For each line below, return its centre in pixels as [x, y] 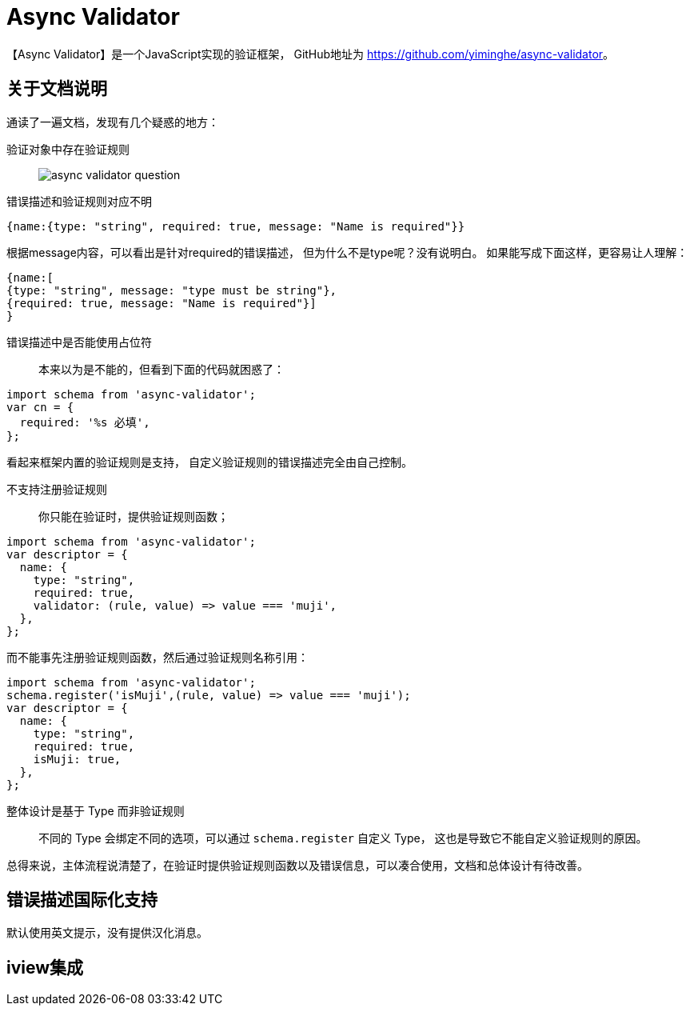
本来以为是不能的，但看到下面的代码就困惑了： [162, 369]
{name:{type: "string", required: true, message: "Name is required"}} [236, 226]
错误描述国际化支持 [82, 900]
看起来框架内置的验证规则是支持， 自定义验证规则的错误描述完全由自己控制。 [209, 462]
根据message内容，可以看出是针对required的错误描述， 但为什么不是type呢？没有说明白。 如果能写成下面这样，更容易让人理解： [347, 252]
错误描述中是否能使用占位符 [79, 342]
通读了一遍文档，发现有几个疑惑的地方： [113, 122]
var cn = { [40, 407]
